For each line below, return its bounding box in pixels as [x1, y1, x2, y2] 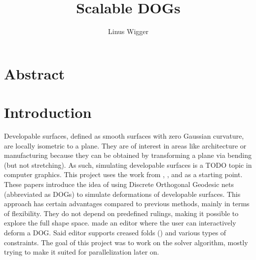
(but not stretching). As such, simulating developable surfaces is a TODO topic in [4, 159, 252, 170]
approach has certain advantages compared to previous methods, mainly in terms [4, 198, 250, 209]
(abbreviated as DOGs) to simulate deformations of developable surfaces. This [4, 188, 241, 199]
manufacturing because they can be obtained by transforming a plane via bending [4, 150, 252, 160]
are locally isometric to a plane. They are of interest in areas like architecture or [4, 140, 247, 150]
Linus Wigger [108, 26, 148, 37]
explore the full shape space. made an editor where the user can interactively [4, 218, 236, 228]
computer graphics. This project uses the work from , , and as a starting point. [4, 169, 243, 180]
